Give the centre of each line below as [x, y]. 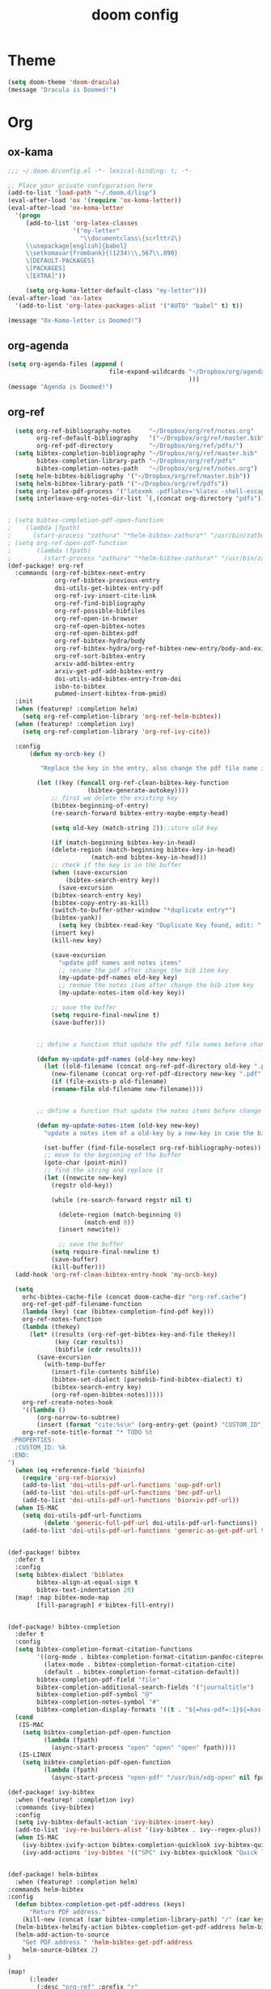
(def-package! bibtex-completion [64, 1627]
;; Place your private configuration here [80, 185]
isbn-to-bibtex [80, 686]
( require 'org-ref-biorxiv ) [69, 1478]
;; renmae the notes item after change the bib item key [156, 986]
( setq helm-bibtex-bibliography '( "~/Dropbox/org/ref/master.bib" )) [133, 476]
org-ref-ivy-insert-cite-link [106, 596]
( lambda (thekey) [51, 1327]
